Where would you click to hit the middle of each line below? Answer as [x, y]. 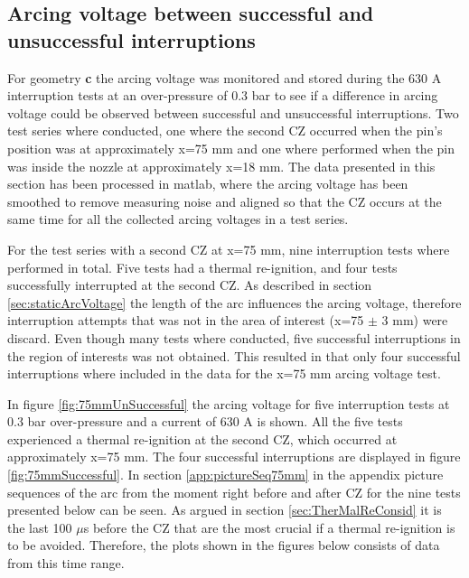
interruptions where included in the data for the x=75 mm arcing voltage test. [224, 373]
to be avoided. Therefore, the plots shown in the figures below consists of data [224, 545]
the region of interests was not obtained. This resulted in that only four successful [234, 355]
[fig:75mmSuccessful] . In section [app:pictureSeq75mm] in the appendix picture [225, 475]
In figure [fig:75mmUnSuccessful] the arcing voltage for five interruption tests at [229, 403]
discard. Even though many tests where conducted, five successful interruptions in [234, 337]
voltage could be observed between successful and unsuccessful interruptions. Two [233, 112]
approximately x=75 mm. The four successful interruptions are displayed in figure [234, 457]
